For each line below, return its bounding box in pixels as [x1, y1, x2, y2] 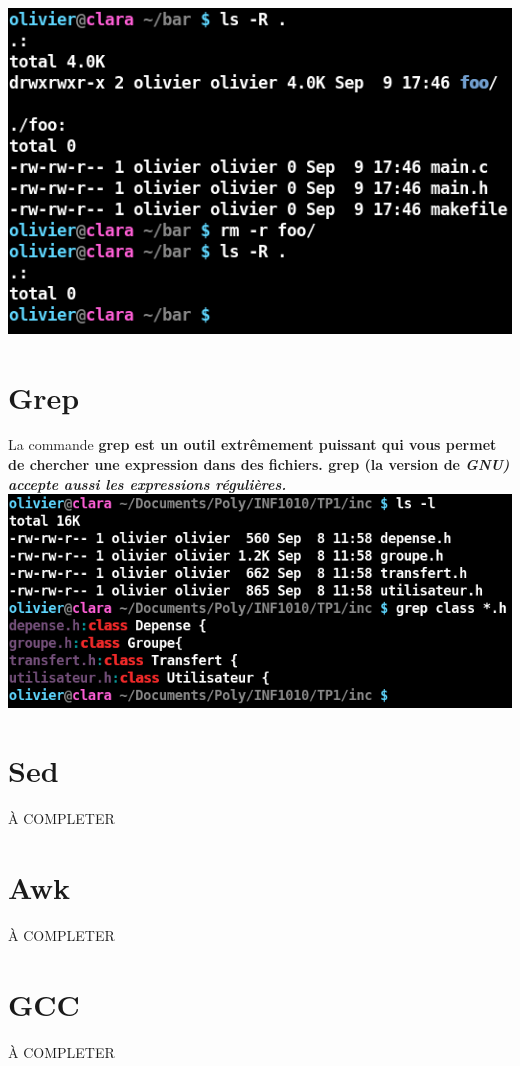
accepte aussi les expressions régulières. [8, 473, 287, 494]
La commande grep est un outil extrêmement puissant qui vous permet [8, 434, 497, 455]
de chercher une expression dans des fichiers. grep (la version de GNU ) [8, 454, 510, 475]
